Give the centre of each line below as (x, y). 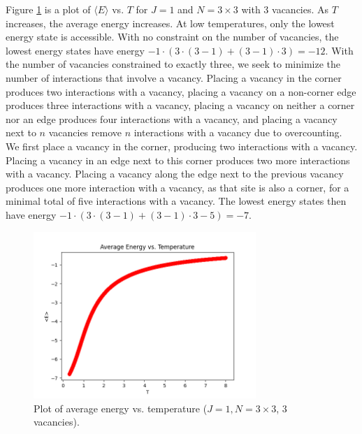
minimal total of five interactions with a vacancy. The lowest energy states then (176, 201)
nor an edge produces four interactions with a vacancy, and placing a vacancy (172, 118)
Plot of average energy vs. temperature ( (121, 408)
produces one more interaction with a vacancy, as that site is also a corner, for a (178, 187)
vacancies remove (85, 132)
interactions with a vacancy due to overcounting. (238, 132)
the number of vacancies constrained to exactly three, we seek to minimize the (173, 64)
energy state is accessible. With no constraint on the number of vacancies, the (172, 37)
